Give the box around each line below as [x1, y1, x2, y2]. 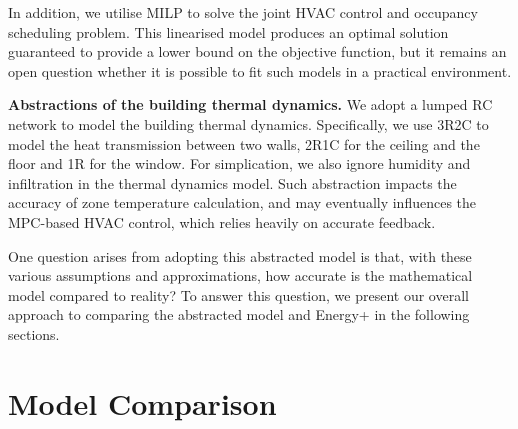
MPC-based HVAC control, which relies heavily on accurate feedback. [8, 211, 436, 232]
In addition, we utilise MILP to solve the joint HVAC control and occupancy [8, 2, 478, 22]
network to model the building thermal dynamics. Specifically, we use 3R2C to [8, 113, 489, 134]
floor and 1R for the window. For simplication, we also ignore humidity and [8, 153, 471, 174]
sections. [8, 323, 60, 344]
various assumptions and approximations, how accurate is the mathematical [8, 265, 473, 286]
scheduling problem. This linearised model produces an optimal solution [8, 21, 449, 42]
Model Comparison [8, 382, 277, 423]
